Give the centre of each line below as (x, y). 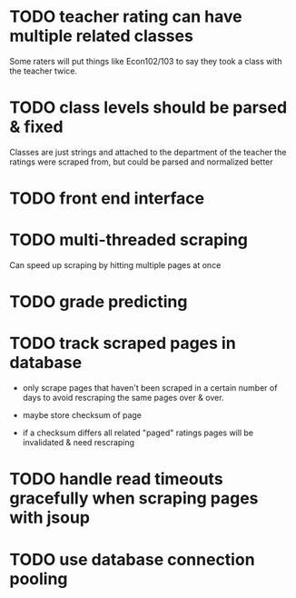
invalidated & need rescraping (78, 443)
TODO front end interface (107, 199)
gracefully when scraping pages (134, 498)
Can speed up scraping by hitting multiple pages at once (115, 265)
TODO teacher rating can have (126, 17)
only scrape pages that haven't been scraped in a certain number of (150, 388)
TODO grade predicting (99, 302)
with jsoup (50, 518)
